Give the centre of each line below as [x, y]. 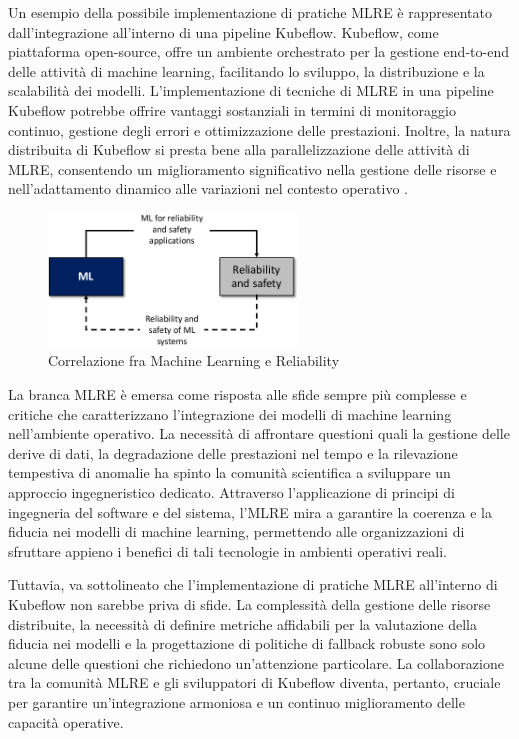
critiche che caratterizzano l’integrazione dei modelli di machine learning [230, 413]
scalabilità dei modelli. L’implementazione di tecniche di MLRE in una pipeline [251, 90]
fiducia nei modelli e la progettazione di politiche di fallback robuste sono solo [247, 643]
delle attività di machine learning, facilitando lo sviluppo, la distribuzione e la [246, 70]
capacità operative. [66, 721]
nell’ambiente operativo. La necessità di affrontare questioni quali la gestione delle [259, 433]
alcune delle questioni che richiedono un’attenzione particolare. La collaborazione [256, 662]
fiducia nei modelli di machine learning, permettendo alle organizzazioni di [236, 531]
